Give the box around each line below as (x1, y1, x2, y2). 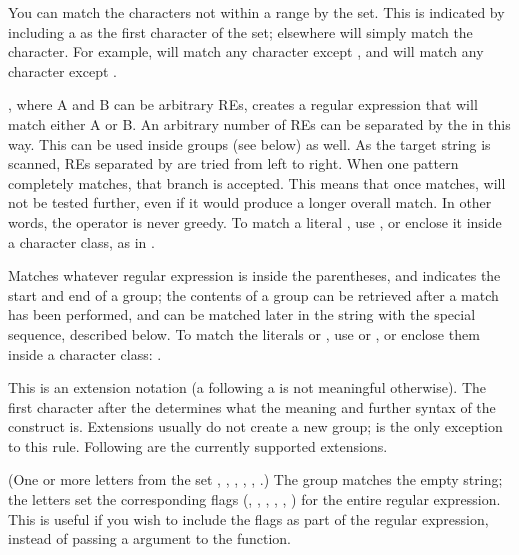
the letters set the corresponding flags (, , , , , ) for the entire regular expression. (8, 489, 501, 510)
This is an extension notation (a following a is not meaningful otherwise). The (8, 377, 486, 398)
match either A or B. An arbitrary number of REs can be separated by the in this (8, 113, 511, 134)
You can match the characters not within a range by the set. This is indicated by (8, 2, 505, 22)
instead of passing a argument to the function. (8, 528, 292, 549)
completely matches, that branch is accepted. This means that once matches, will (8, 172, 506, 193)
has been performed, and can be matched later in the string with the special (8, 304, 476, 325)
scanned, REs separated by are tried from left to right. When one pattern (8, 153, 459, 174)
